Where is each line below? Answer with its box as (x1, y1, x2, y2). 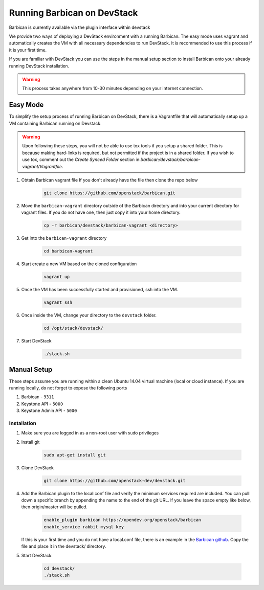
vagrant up (44, 274, 70, 280)
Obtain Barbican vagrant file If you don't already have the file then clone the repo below (21, 177, 198, 183)
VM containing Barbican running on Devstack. (9, 120, 102, 126)
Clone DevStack (21, 465, 54, 471)
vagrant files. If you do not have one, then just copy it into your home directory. (21, 209, 181, 215)
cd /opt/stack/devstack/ (44, 325, 104, 331)
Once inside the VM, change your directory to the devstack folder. (21, 312, 157, 318)
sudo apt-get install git (44, 452, 106, 457)
